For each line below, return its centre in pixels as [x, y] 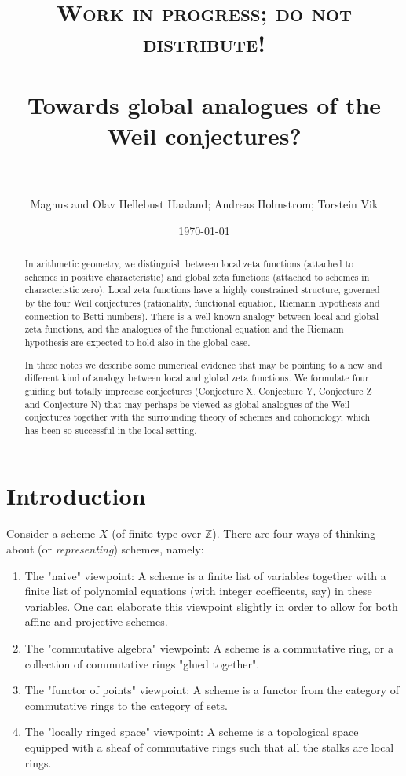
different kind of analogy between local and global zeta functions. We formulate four [197, 378]
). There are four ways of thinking [294, 533]
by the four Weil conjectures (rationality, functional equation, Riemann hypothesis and [202, 303]
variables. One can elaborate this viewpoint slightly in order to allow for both [211, 606]
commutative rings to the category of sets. [126, 705]
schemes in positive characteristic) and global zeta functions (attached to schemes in [197, 276]
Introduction [76, 496]
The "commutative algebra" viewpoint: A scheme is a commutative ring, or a [209, 647]
